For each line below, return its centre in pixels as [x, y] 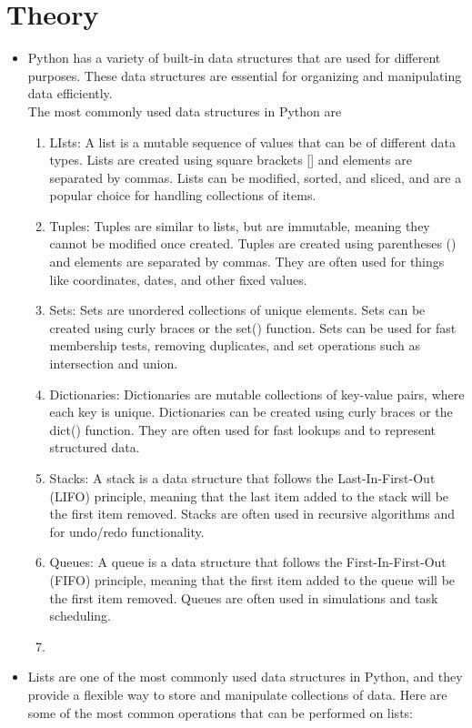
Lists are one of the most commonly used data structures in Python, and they [245, 677]
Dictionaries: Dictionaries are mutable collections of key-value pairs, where [257, 394]
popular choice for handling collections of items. [183, 195]
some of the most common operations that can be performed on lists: [220, 712]
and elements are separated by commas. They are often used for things [247, 262]
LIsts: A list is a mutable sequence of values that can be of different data [252, 142]
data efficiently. [70, 93]
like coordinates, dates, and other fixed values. [178, 279]
